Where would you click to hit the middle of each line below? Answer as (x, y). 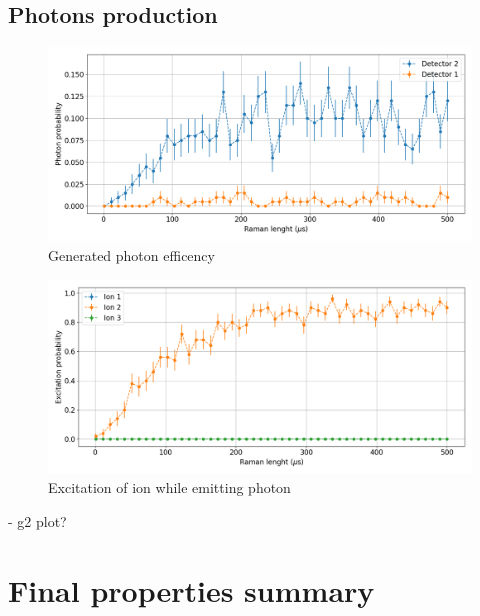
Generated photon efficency (131, 254)
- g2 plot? (37, 520)
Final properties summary (191, 589)
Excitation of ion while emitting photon (169, 487)
